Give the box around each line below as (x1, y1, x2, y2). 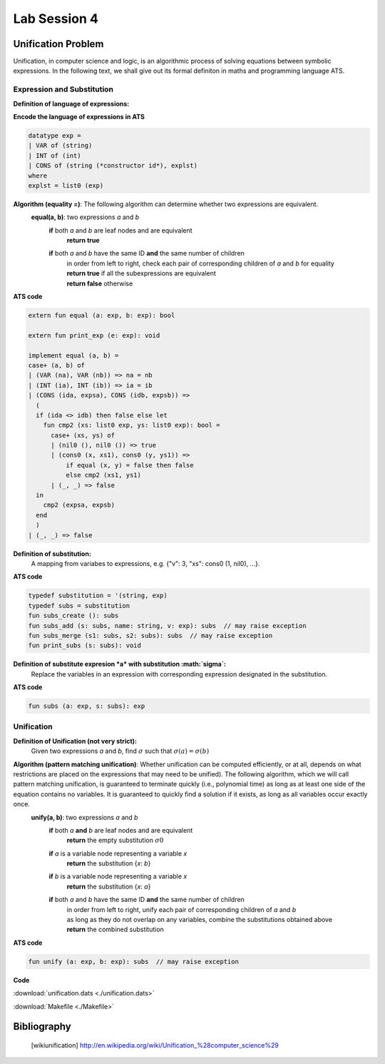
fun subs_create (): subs (28, 612, 119, 620)
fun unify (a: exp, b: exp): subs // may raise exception (28, 957, 239, 966)
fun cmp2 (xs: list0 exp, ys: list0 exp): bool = (43, 421, 220, 430)
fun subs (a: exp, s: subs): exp (28, 702, 145, 710)
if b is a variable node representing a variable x (48, 872, 188, 881)
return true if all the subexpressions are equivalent (66, 269, 217, 278)
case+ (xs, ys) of (51, 431, 115, 439)
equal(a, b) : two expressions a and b (31, 213, 140, 221)
